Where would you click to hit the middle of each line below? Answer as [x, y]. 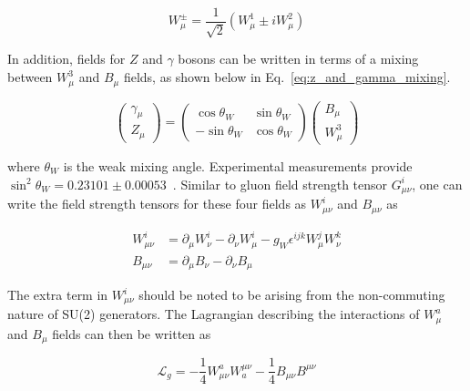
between [30, 77]
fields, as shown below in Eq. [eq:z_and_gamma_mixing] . [287, 77]
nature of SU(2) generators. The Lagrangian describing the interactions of [214, 314]
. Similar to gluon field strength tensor [280, 184]
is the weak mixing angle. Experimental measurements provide [238, 166]
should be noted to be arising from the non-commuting [292, 294]
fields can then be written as [132, 333]
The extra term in [58, 294]
